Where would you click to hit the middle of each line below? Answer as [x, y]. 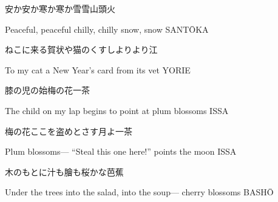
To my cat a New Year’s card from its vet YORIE [98, 69]
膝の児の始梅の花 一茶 [47, 90]
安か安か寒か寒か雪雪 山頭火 [60, 8]
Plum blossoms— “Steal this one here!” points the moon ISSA [121, 151]
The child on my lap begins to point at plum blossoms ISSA [117, 110]
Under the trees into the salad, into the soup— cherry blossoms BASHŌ [139, 192]
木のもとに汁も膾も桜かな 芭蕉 [64, 171]
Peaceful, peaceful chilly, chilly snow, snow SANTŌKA [107, 29]
